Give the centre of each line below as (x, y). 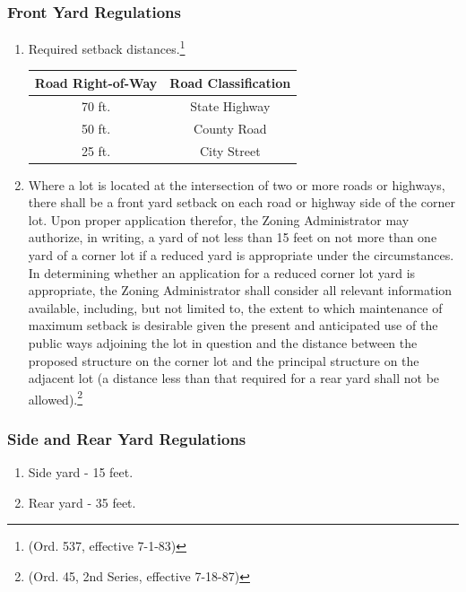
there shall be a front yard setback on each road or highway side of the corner (242, 202)
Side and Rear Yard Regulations (127, 438)
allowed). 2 (56, 397)
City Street (230, 150)
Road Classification (230, 82)
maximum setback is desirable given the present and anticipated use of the (233, 325)
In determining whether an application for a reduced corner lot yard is (222, 272)
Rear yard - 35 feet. (82, 502)
